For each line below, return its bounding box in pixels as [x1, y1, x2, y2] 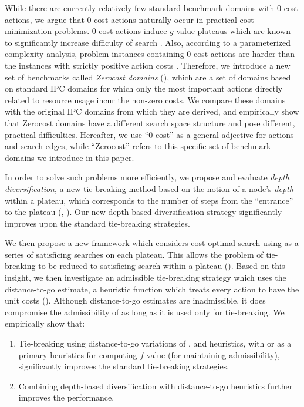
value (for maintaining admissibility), [146, 348, 280, 361]
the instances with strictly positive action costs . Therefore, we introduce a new [5, 59, 291, 71]
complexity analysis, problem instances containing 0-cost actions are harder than [5, 48, 295, 60]
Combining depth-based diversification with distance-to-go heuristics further [18, 379, 293, 392]
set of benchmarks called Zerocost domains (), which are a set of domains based [5, 70, 291, 83]
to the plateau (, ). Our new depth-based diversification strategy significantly [5, 206, 282, 218]
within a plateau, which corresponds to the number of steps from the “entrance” [5, 194, 293, 206]
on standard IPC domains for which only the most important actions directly [5, 82, 283, 95]
